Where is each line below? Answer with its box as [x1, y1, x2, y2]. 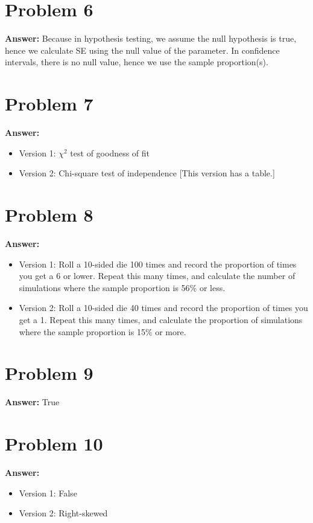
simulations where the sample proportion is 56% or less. [19, 281, 226, 294]
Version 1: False [19, 486, 77, 499]
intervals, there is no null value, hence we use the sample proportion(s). [5, 56, 268, 68]
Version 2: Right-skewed [19, 507, 108, 519]
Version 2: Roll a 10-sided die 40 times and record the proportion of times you [19, 301, 308, 314]
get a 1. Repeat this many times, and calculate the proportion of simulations [19, 313, 303, 326]
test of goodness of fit [70, 146, 150, 159]
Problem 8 [5, 202, 93, 226]
